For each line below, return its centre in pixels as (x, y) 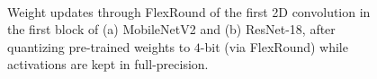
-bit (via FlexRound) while (274, 46)
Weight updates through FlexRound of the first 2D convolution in (189, 11)
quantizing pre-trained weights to (99, 46)
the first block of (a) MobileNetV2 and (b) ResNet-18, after (171, 29)
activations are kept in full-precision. (108, 64)
